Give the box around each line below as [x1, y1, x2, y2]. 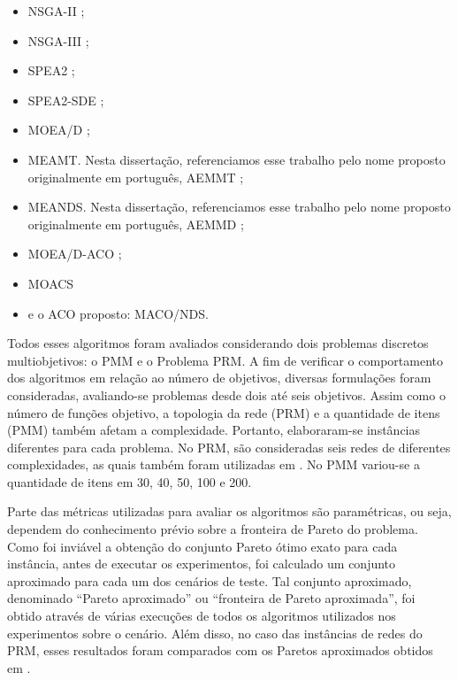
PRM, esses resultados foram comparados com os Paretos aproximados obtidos [7, 641, 433, 660]
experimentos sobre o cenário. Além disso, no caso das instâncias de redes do [7, 623, 423, 642]
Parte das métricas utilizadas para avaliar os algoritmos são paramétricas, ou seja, [7, 502, 452, 521]
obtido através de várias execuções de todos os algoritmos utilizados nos [7, 607, 396, 625]
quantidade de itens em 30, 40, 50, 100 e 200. [7, 472, 252, 491]
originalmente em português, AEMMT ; [27, 167, 244, 186]
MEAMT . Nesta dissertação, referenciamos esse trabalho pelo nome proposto [27, 150, 446, 168]
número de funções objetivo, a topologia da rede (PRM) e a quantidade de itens [7, 403, 440, 421]
